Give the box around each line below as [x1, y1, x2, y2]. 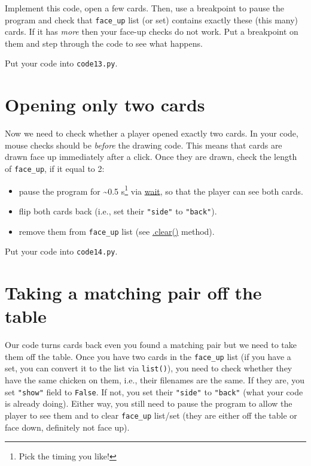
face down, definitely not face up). [5, 420, 130, 433]
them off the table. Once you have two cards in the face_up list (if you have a [5, 350, 291, 362]
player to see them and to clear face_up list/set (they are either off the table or [5, 408, 297, 421]
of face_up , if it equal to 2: [5, 162, 105, 174]
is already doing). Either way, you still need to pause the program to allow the [5, 397, 292, 410]
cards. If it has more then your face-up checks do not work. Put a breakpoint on [5, 25, 298, 38]
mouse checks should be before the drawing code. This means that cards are [5, 138, 282, 151]
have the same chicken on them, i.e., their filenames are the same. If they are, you [5, 374, 305, 386]
